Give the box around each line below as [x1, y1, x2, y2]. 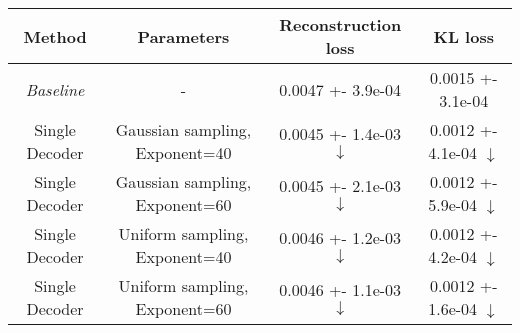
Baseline [25, 77, 85, 101]
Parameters [137, 24, 230, 48]
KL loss [433, 24, 494, 48]
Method [23, 24, 87, 48]
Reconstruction [279, 13, 402, 36]
